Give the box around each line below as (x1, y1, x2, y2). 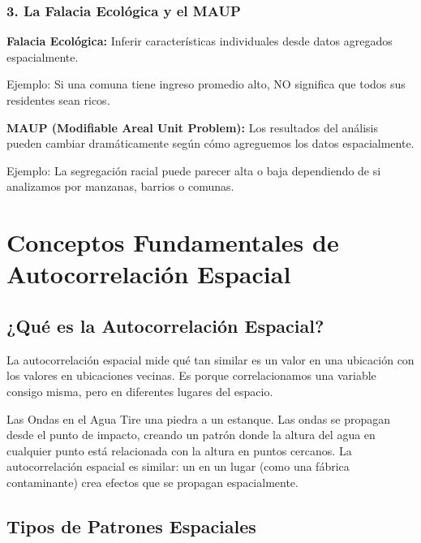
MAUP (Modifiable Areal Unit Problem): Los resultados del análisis (6, 119, 378, 136)
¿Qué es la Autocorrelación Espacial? (6, 312, 324, 338)
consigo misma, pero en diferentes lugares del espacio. (6, 382, 273, 399)
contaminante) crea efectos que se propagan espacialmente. (6, 473, 299, 490)
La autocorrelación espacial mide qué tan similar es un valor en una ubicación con (6, 351, 415, 368)
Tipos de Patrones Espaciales (6, 513, 256, 538)
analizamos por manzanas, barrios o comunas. (6, 178, 234, 195)
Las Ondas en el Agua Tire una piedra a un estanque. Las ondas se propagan (6, 410, 391, 427)
